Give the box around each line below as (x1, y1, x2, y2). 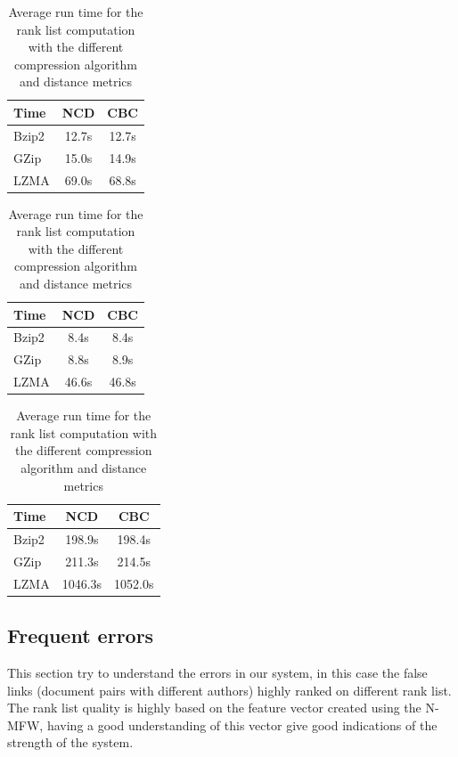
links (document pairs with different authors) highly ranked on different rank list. (7, 680, 452, 699)
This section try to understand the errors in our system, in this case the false (7, 663, 428, 681)
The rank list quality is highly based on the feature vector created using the (7, 698, 421, 717)
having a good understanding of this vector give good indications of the (46, 715, 438, 734)
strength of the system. (7, 733, 134, 752)
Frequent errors (7, 622, 154, 649)
